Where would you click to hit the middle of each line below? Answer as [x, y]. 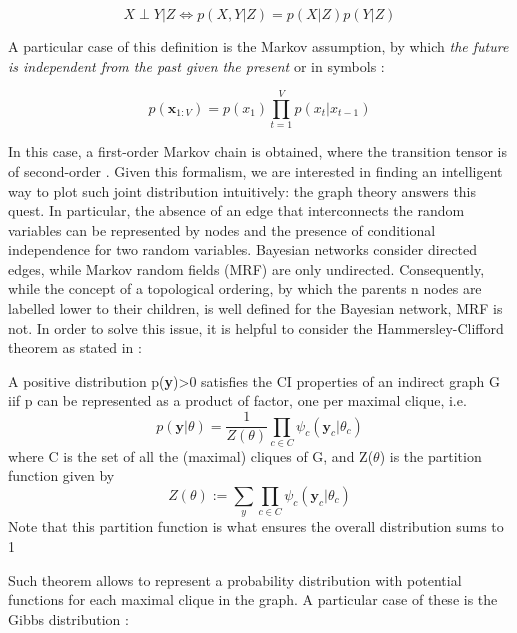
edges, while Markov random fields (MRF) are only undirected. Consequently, [246, 268]
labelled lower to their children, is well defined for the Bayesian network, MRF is [255, 308]
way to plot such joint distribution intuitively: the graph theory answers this [242, 190]
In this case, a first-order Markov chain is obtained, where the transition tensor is [257, 151]
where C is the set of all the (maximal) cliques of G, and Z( [191, 455]
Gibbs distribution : [68, 618]
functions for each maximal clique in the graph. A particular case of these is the [253, 599]
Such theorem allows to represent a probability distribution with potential [235, 579]
